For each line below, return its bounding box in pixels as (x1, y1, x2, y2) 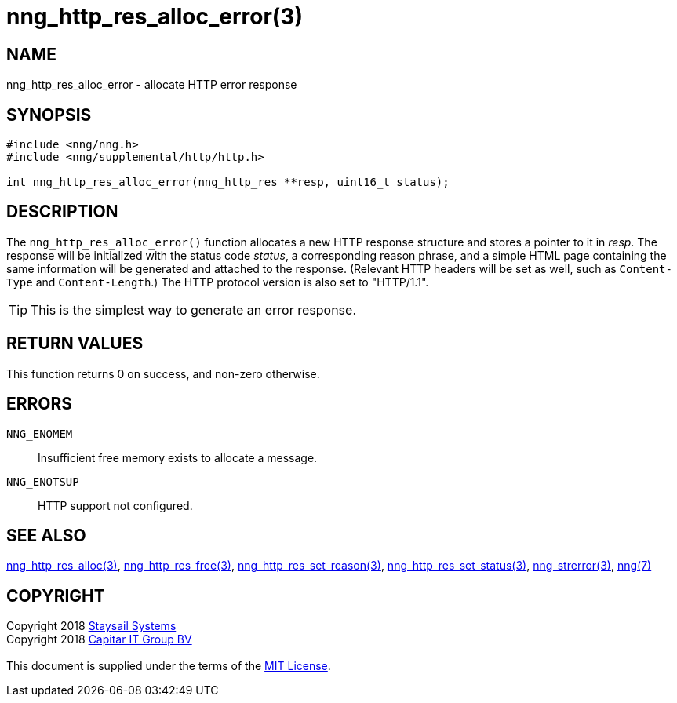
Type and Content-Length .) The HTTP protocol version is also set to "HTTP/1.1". (6, 275, 429, 289)
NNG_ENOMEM (6, 427, 73, 440)
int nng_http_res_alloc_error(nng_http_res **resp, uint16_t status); (6, 176, 450, 189)
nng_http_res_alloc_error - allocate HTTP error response (6, 78, 297, 92)
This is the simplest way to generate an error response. (31, 301, 356, 318)
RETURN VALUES (6, 333, 144, 354)
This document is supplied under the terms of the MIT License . (6, 659, 331, 673)
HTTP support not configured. (38, 498, 193, 512)
